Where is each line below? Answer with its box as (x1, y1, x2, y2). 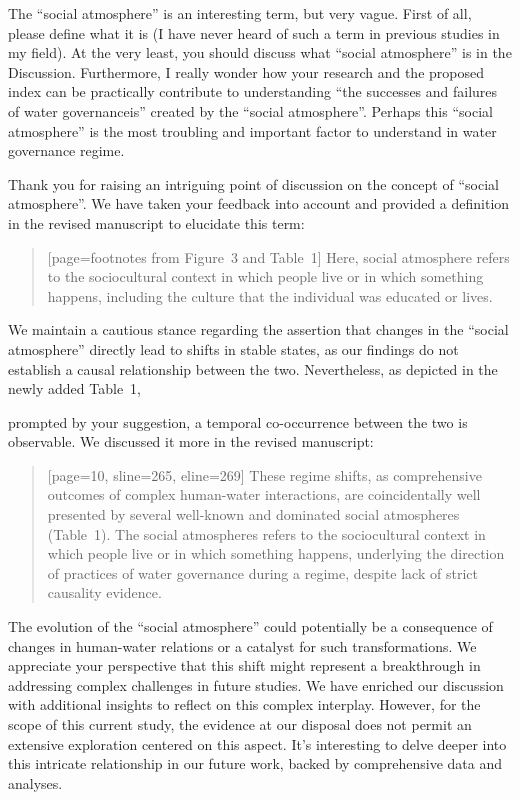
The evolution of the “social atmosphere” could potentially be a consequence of (8, 616, 493, 637)
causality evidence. (47, 582, 162, 603)
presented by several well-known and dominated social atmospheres (47, 504, 460, 525)
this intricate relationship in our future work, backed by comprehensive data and (8, 753, 503, 774)
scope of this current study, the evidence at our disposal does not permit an (8, 714, 472, 734)
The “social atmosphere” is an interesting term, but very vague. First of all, (8, 3, 472, 23)
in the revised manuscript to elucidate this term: (8, 212, 305, 233)
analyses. (8, 772, 63, 793)
